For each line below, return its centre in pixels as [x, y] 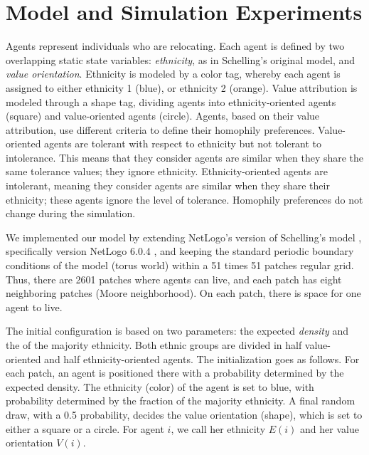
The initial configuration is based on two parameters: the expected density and [177, 331]
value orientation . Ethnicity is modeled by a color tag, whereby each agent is [173, 74]
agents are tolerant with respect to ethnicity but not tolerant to [183, 143]
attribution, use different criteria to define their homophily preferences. [160, 129]
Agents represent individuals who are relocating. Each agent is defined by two [175, 46]
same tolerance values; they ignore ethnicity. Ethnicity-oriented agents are [167, 171]
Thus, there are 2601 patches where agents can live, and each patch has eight [174, 279]
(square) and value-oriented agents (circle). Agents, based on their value [163, 116]
